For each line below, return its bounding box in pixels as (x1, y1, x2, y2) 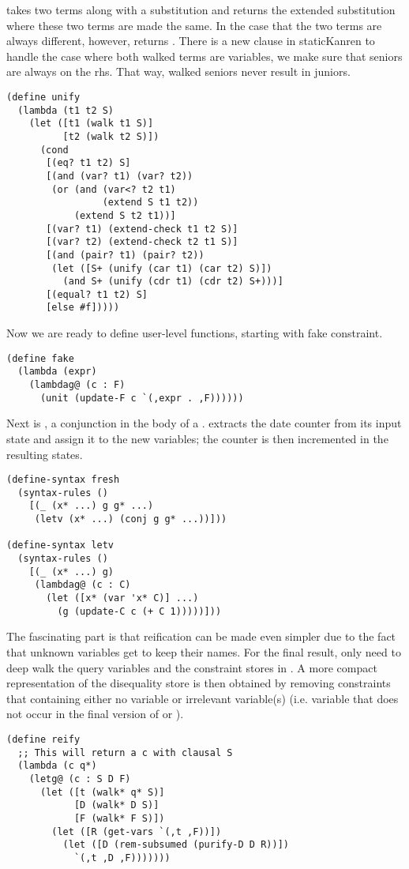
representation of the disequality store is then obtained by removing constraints (6, 675, 391, 691)
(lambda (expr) (17, 366, 97, 378)
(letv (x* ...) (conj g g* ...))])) (34, 513, 227, 525)
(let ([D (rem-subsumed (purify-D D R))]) (62, 839, 289, 851)
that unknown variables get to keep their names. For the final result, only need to (6, 643, 401, 660)
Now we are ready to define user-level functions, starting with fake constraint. (6, 325, 383, 341)
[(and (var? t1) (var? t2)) (46, 170, 193, 182)
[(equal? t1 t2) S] (46, 288, 148, 300)
